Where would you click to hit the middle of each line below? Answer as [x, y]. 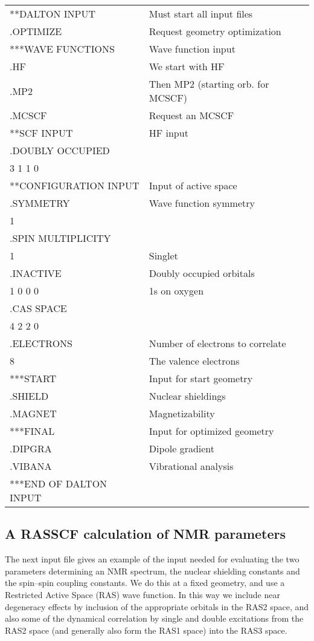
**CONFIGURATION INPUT [75, 185]
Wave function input [192, 49]
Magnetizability [182, 413]
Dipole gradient [182, 448]
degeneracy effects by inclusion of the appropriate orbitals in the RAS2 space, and [157, 606]
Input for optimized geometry [211, 431]
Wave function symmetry [202, 203]
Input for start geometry [201, 378]
